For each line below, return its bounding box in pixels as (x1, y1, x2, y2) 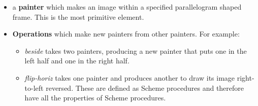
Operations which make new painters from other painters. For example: (12, 28, 240, 39)
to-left (24, 82, 44, 93)
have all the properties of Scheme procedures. (24, 92, 166, 103)
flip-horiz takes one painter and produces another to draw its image (24, 72, 235, 83)
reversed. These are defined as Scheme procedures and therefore (46, 82, 244, 93)
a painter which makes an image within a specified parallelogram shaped (12, 2, 242, 12)
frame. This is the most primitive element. (12, 11, 144, 22)
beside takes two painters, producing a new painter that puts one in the (24, 45, 247, 56)
